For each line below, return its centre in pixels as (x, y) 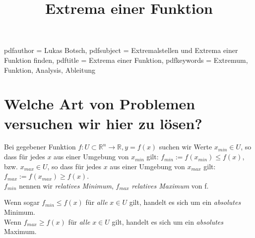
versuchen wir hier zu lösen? (103, 123)
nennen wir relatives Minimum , (66, 185)
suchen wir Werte (186, 147)
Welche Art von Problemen (100, 104)
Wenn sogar (22, 202)
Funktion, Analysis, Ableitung (50, 70)
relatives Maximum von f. (170, 185)
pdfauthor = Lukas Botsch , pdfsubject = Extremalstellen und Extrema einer (121, 50)
